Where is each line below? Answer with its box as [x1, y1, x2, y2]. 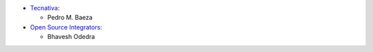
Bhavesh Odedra [47, 33, 95, 41]
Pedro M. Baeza [47, 14, 93, 22]
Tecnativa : [30, 4, 60, 12]
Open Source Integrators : [30, 23, 103, 31]
